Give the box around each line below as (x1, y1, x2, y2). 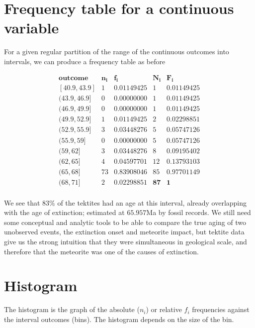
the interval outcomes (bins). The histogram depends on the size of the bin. (4, 314, 234, 324)
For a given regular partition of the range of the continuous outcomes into (4, 46, 229, 57)
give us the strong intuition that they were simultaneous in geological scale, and (4, 236, 247, 247)
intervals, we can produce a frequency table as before (4, 56, 166, 66)
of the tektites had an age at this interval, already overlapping (57, 197, 247, 208)
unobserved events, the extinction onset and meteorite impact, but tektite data (4, 226, 245, 237)
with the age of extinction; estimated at (4, 207, 125, 218)
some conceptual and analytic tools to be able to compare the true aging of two (4, 217, 247, 227)
